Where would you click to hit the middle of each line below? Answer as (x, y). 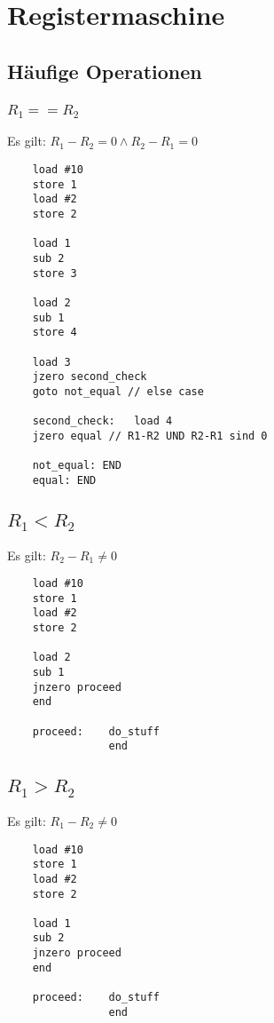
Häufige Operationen (105, 71)
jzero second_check (90, 377)
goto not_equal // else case (118, 391)
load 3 (51, 362)
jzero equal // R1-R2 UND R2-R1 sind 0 (150, 436)
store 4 (55, 333)
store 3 (55, 273)
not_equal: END (77, 466)
